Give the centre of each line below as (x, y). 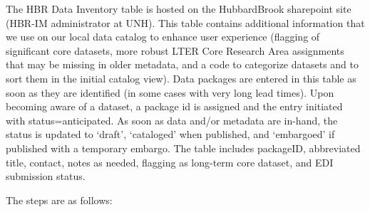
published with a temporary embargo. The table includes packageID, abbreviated (183, 148)
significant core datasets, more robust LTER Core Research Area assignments (175, 50)
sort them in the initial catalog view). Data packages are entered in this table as (181, 78)
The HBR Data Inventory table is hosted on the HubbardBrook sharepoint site (179, 9)
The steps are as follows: (59, 200)
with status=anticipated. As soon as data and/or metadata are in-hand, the (172, 120)
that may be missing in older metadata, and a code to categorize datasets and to (183, 64)
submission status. (46, 176)
